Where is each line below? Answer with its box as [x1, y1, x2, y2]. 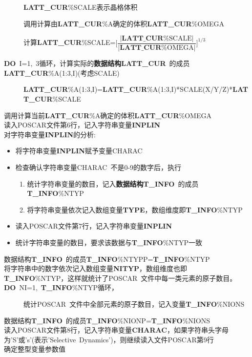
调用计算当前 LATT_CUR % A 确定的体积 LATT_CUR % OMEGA [4, 110, 211, 120]
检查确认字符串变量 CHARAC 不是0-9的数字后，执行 [15, 162, 182, 172]
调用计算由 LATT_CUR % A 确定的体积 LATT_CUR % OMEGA [23, 18, 224, 28]
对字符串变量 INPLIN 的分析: [4, 129, 96, 139]
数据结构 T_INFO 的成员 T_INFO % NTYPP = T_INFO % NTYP [4, 253, 210, 264]
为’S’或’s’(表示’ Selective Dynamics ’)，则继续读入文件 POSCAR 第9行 [4, 334, 214, 344]
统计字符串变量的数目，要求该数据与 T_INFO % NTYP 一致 [15, 237, 202, 247]
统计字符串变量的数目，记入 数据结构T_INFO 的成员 [27, 178, 199, 189]
